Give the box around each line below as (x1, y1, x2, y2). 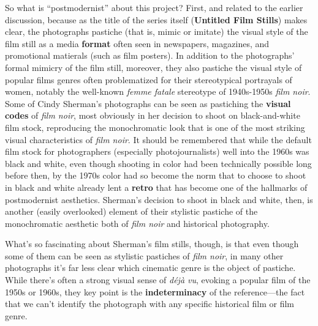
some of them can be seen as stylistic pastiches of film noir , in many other (5, 249, 284, 262)
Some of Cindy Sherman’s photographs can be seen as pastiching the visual (5, 97, 291, 109)
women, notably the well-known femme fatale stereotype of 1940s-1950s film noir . (5, 85, 311, 98)
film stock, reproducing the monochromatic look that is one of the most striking (5, 120, 305, 133)
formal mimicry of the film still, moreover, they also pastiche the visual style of (5, 61, 302, 73)
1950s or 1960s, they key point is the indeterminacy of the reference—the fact (5, 285, 305, 298)
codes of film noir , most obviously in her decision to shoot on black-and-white (5, 109, 300, 122)
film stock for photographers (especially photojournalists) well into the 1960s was (5, 145, 309, 158)
